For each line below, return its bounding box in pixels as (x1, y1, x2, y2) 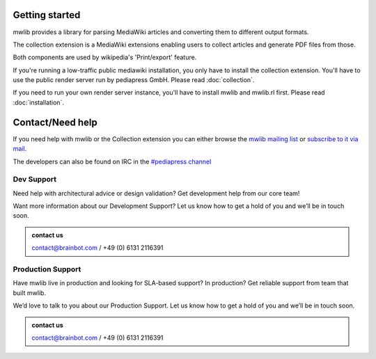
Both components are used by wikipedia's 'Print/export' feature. (13, 53, 197, 62)
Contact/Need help (13, 116, 97, 128)
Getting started (13, 9, 81, 21)
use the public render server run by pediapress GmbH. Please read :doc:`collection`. (13, 76, 255, 84)
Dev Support (13, 175, 57, 184)
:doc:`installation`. (13, 98, 64, 106)
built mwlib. (13, 289, 47, 297)
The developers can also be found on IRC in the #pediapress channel (13, 157, 212, 166)
